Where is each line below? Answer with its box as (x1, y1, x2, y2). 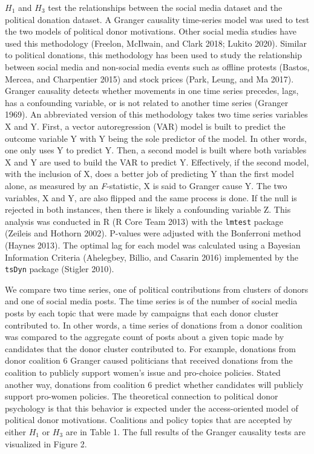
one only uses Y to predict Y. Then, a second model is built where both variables (5, 144, 307, 156)
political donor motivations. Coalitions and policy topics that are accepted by (5, 413, 292, 426)
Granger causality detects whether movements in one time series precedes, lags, (5, 84, 299, 97)
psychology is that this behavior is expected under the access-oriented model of (5, 401, 298, 414)
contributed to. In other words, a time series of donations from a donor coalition (5, 318, 303, 331)
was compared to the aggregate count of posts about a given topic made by (5, 330, 284, 343)
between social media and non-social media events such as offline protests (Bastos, (5, 60, 310, 73)
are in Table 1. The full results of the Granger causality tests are (65, 425, 306, 438)
